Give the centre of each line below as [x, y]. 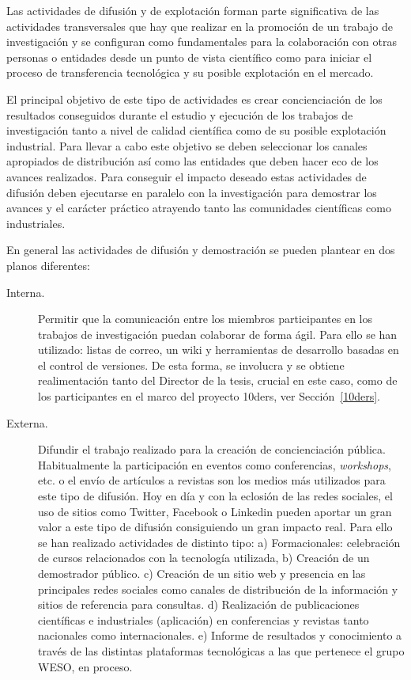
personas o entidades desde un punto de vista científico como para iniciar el [189, 57]
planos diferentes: [48, 265]
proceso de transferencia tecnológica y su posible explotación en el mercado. [190, 72]
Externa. [27, 422]
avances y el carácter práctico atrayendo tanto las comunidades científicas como [199, 208]
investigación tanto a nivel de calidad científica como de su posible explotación [196, 130]
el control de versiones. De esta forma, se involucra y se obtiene [191, 365]
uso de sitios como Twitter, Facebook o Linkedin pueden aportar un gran [215, 511]
